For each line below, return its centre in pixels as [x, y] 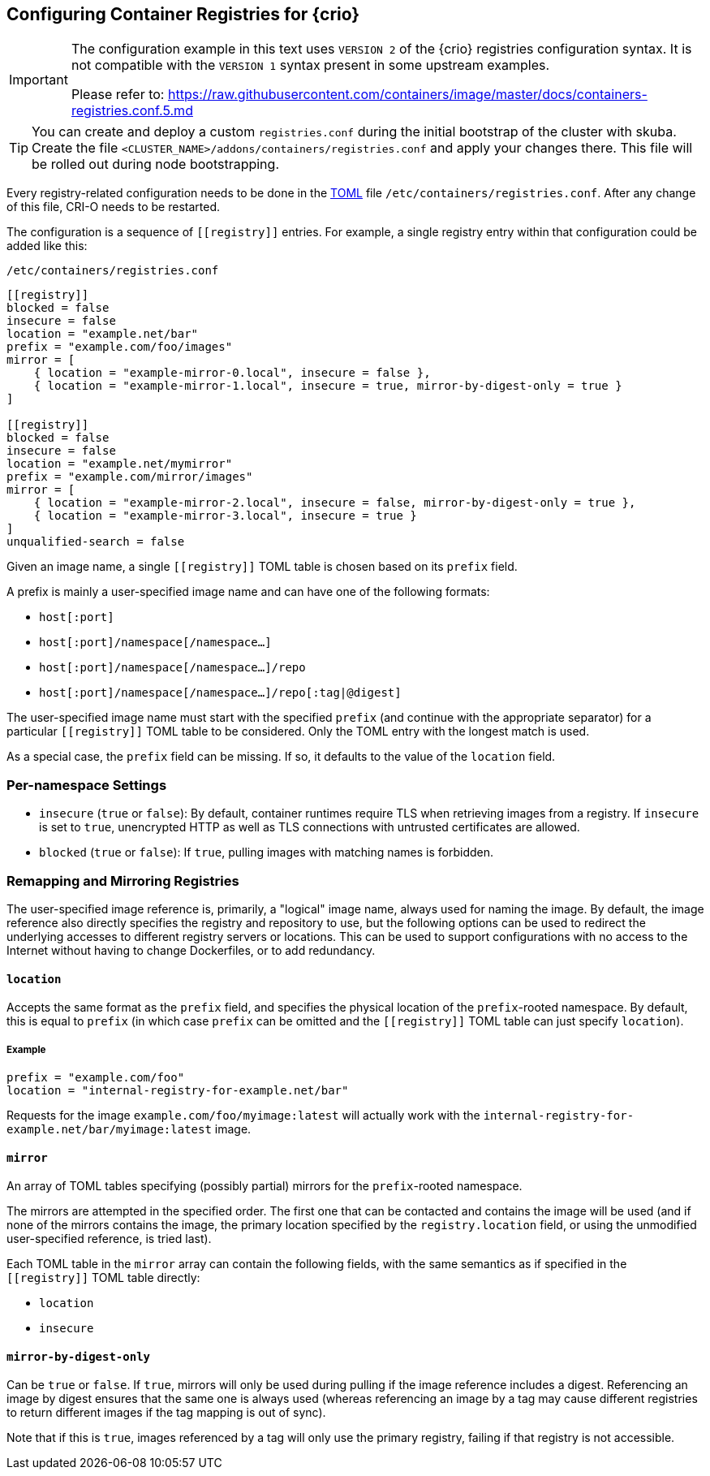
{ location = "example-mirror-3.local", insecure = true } [225, 516]
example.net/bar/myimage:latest [109, 1129]
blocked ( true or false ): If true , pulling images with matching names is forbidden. [267, 852]
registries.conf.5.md [132, 111]
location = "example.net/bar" [103, 334]
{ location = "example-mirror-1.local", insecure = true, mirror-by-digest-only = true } [328, 386]
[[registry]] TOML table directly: [103, 1278]
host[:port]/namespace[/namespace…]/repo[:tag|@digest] [220, 693]
